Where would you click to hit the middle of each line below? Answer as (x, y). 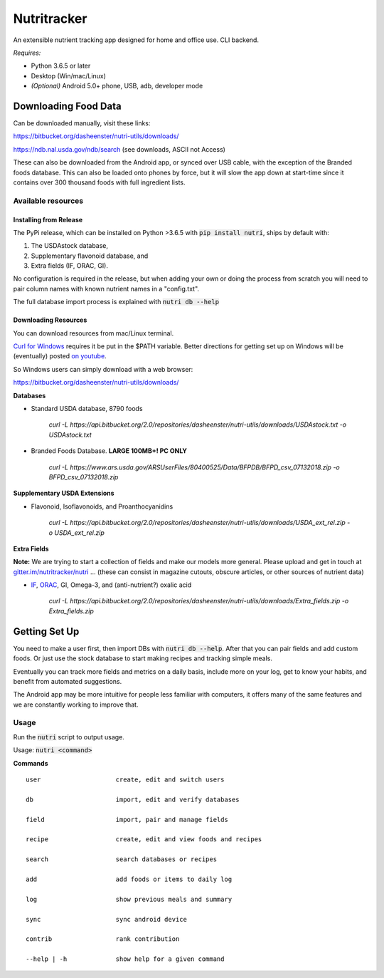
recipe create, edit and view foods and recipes (144, 839)
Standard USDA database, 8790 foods (87, 409)
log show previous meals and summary (129, 899)
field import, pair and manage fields (127, 820)
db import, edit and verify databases (133, 799)
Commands (31, 763)
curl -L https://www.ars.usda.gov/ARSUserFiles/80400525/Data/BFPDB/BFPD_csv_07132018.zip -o (194, 467)
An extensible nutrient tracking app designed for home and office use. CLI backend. (136, 40)
